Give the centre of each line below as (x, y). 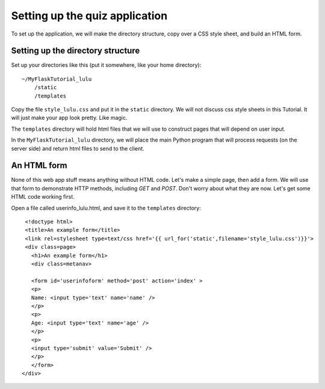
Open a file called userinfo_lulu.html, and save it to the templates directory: (106, 208)
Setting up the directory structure (76, 51)
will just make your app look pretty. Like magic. (69, 118)
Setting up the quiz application (89, 16)
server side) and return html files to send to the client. (78, 148)
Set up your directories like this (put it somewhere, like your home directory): (106, 65)
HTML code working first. (43, 197)
